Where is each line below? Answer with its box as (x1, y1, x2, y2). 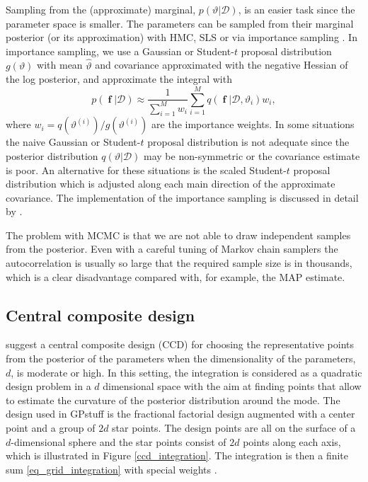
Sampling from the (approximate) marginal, (6, 2, 196, 16)
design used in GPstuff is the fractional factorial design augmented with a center (6, 406, 355, 421)
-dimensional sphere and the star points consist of (11, 434, 226, 449)
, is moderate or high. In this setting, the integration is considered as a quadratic (11, 365, 362, 379)
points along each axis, (243, 434, 341, 449)
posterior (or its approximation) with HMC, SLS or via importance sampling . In (6, 30, 357, 45)
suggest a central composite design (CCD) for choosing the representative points (6, 337, 355, 352)
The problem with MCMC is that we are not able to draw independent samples (6, 227, 351, 242)
